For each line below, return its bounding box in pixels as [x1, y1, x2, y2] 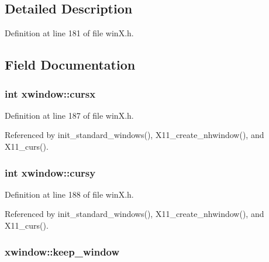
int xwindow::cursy [5, 165, 96, 180]
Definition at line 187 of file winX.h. [5, 109, 134, 121]
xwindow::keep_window [5, 244, 120, 258]
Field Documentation [5, 56, 136, 74]
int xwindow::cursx [5, 86, 96, 101]
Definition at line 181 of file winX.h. [5, 27, 134, 39]
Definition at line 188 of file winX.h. [5, 188, 134, 200]
